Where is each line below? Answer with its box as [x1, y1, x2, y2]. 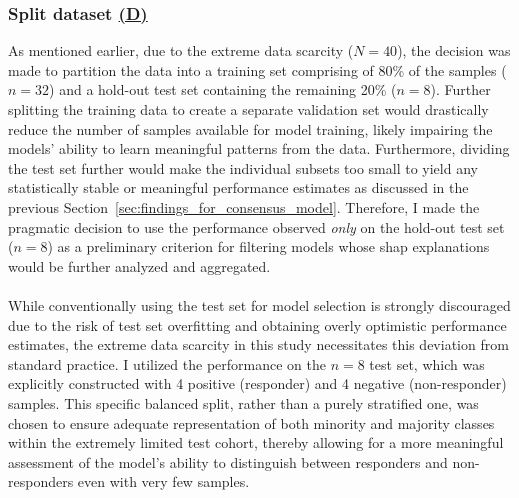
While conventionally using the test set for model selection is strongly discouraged [8, 294, 511, 315]
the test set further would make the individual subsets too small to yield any [8, 157, 478, 178]
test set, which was [369, 353, 485, 374]
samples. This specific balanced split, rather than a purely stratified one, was [8, 392, 479, 413]
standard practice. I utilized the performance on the [8, 353, 326, 374]
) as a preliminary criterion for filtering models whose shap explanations [47, 236, 490, 257]
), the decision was [397, 40, 511, 61]
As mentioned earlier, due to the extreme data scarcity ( [8, 40, 354, 61]
